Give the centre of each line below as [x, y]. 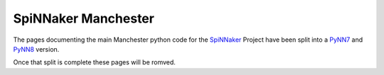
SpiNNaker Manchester [84, 18]
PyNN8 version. [36, 49]
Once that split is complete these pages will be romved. [94, 62]
